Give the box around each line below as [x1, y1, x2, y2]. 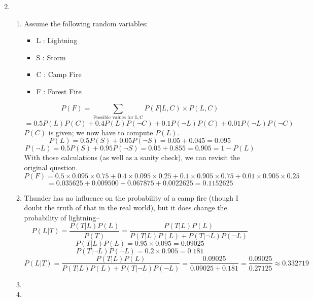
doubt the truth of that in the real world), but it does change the [24, 202, 227, 213]
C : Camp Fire [36, 69, 82, 80]
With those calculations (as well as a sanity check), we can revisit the [24, 152, 240, 163]
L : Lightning [36, 35, 78, 46]
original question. [24, 162, 78, 173]
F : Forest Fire [36, 86, 82, 96]
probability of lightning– [24, 212, 100, 222]
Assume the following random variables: [24, 18, 148, 28]
